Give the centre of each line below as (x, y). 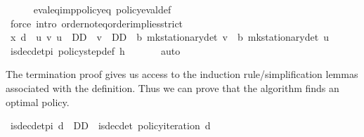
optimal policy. (38, 102)
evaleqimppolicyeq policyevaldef (102, 9)
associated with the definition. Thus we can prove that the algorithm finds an (173, 87)
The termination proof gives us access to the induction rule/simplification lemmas (182, 74)
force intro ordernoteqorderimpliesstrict (97, 23)
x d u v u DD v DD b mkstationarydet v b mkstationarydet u (169, 37)
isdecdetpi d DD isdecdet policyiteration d (110, 125)
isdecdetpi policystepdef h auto (95, 50)
